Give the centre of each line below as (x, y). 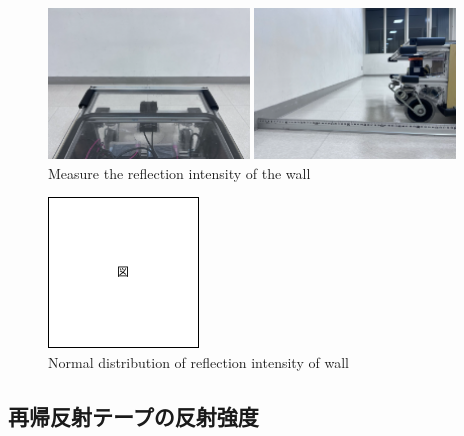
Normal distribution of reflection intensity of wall (198, 361)
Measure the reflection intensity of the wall (179, 172)
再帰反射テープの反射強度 (133, 415)
